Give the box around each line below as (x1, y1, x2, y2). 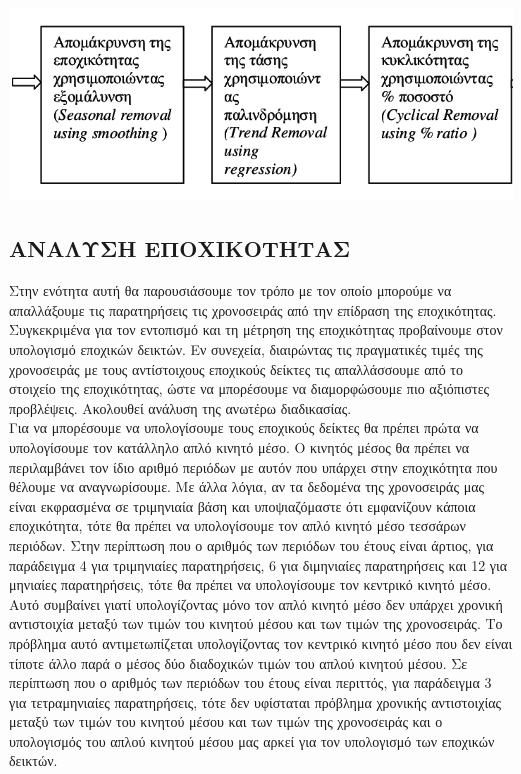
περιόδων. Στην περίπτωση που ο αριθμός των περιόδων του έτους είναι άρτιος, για (9, 534, 494, 555)
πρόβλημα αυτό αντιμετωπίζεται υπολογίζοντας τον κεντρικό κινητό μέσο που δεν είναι (9, 632, 513, 653)
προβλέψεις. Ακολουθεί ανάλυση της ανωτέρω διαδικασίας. (9, 397, 352, 418)
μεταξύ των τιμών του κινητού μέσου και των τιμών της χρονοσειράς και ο (9, 711, 443, 732)
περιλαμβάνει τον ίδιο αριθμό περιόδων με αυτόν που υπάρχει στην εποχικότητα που (9, 456, 498, 477)
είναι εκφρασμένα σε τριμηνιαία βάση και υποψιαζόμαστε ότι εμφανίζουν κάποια (9, 495, 476, 516)
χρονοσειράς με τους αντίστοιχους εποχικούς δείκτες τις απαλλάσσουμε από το (9, 358, 463, 379)
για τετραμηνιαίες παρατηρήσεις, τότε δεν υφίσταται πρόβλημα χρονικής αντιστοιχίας (9, 691, 502, 712)
